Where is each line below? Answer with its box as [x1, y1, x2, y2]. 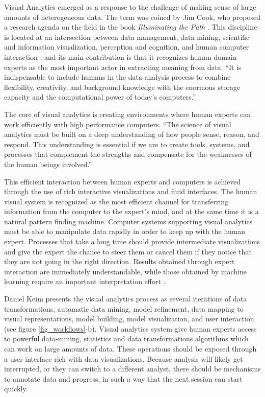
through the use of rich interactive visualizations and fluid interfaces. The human [4, 186, 257, 197]
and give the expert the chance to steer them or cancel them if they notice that [4, 246, 252, 256]
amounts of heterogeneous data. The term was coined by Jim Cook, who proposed [4, 11, 261, 22]
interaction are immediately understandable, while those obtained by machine [4, 266, 247, 276]
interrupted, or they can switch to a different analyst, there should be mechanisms [4, 363, 261, 374]
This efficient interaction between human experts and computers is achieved [4, 176, 241, 186]
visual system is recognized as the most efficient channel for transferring [4, 196, 229, 206]
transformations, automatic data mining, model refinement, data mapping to [4, 303, 244, 314]
